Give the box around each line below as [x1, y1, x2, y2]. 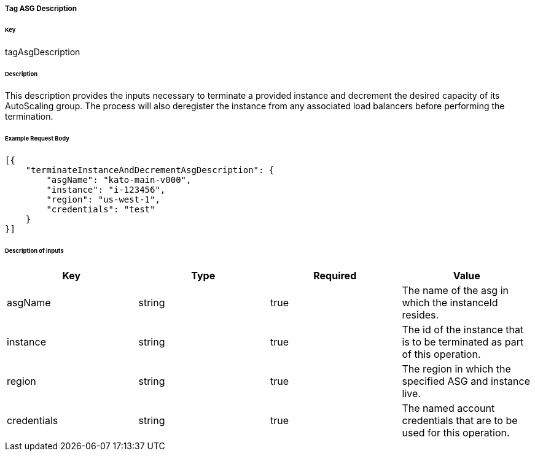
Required [313, 269, 357, 282]
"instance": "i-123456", [46, 185, 166, 195]
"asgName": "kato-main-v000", [46, 175, 192, 185]
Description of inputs [5, 247, 64, 254]
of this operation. [402, 347, 481, 360]
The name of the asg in [402, 284, 509, 296]
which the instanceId [402, 296, 498, 309]
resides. [402, 308, 439, 321]
